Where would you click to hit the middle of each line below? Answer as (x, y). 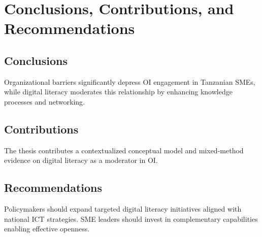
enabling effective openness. (47, 229)
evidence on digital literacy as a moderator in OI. (81, 160)
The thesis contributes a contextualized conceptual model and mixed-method (124, 150)
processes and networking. (44, 101)
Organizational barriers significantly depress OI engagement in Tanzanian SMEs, (130, 81)
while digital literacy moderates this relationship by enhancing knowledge (118, 92)
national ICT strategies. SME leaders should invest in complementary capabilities (131, 218)
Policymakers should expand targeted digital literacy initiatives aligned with (123, 209)
